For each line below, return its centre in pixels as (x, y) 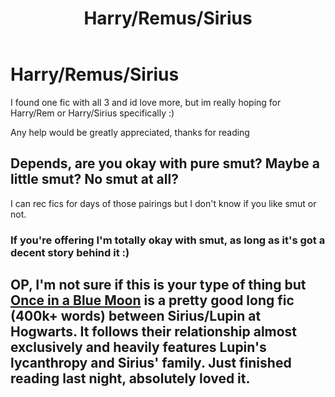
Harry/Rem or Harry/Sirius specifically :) (92, 113)
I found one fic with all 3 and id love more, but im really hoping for (146, 102)
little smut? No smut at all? (94, 179)
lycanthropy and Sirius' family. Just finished (151, 363)
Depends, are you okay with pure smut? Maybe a (165, 163)
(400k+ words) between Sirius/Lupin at (136, 316)
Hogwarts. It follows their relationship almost (154, 332)
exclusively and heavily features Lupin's (138, 347)
